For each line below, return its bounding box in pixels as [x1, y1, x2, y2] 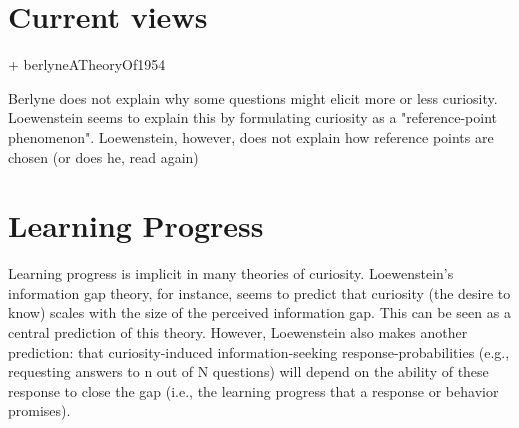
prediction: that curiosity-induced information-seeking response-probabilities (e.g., [8, 341, 510, 362]
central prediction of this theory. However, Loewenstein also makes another [8, 322, 468, 342]
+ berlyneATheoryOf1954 [8, 54, 166, 75]
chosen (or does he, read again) [8, 146, 199, 167]
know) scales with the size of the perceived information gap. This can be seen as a [8, 302, 511, 323]
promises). [8, 400, 71, 421]
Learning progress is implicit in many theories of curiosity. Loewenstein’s [8, 263, 454, 284]
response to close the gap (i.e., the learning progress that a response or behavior [8, 380, 499, 401]
